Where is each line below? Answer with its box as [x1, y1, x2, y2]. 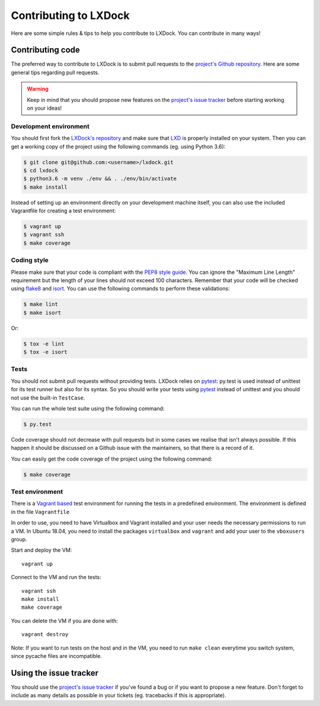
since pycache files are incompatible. [11, 652, 102, 659]
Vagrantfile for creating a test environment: [11, 207, 116, 215]
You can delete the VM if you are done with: [11, 617, 119, 624]
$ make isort [23, 309, 62, 316]
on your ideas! [27, 104, 62, 112]
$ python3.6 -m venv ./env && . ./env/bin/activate [23, 175, 177, 182]
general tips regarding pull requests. [11, 69, 100, 76]
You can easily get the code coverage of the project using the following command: [11, 455, 213, 462]
